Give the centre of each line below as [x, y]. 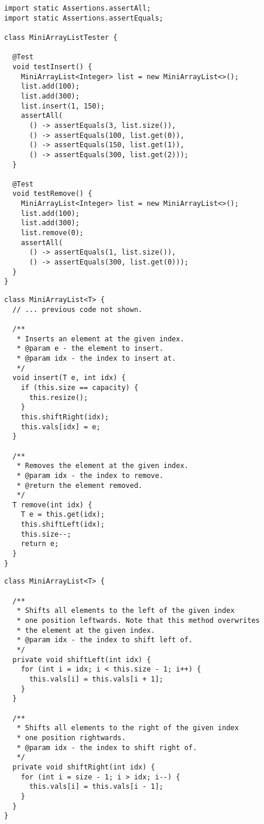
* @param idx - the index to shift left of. [105, 640]
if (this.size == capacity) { [80, 387]
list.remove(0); [52, 233]
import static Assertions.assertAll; [78, 8]
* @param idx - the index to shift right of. [107, 747]
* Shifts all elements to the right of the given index [128, 728]
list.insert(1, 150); [63, 106]
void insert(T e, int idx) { [69, 378]
